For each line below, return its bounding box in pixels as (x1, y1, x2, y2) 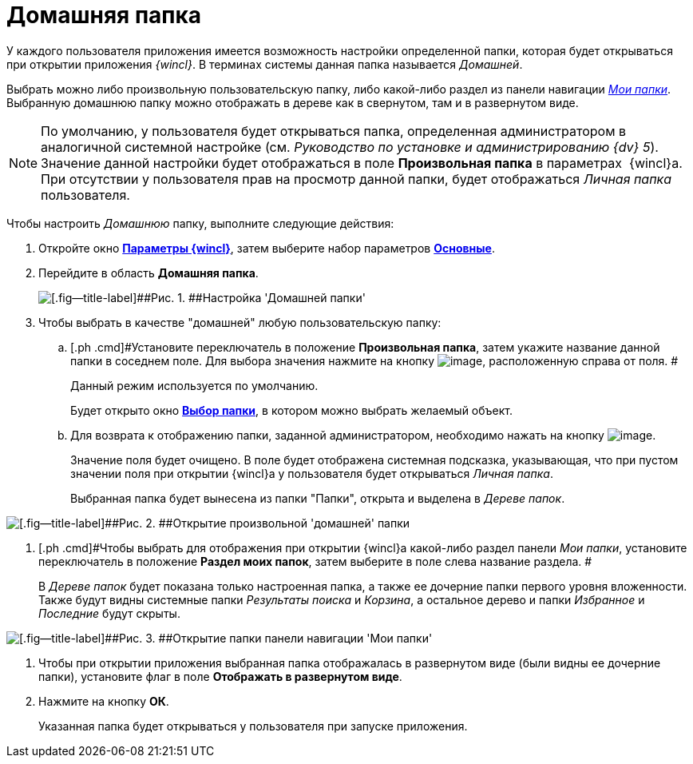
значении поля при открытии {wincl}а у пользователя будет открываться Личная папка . (70, 466, 553, 480)
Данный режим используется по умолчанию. (70, 378, 319, 392)
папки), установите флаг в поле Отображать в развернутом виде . (38, 669, 402, 683)
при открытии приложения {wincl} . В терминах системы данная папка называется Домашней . (6, 57, 523, 71)
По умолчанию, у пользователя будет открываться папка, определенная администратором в (41, 122, 627, 139)
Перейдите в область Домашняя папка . (38, 265, 259, 280)
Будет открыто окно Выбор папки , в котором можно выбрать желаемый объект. (70, 403, 513, 417)
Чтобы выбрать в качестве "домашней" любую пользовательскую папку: (38, 315, 442, 329)
